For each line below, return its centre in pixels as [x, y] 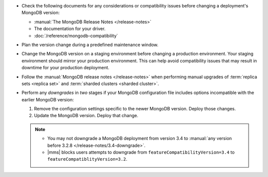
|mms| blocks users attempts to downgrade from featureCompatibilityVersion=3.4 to [141, 152]
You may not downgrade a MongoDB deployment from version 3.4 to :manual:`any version [140, 138]
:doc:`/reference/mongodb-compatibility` [76, 36]
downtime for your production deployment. [66, 68]
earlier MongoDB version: [48, 99]
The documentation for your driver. [70, 29]
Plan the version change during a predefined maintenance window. [90, 44]
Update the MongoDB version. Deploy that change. [86, 116]
